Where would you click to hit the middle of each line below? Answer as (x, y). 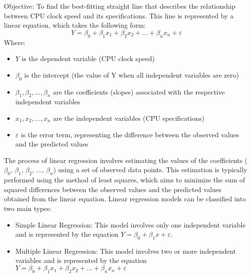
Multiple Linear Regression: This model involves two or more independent (125, 251)
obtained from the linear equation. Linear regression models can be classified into (125, 199)
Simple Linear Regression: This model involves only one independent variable (130, 224)
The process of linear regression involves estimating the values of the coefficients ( (126, 160)
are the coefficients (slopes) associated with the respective (139, 91)
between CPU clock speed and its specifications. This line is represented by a (119, 15)
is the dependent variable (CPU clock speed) (88, 58)
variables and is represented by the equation (81, 260)
